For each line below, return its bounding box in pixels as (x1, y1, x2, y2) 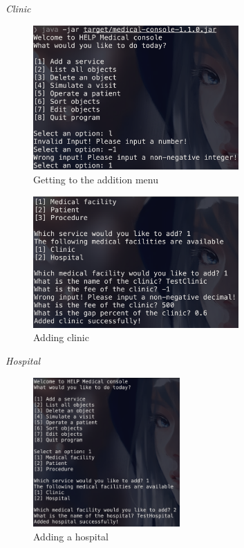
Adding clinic (33, 330, 89, 345)
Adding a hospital (33, 529, 109, 543)
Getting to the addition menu (33, 172, 158, 187)
